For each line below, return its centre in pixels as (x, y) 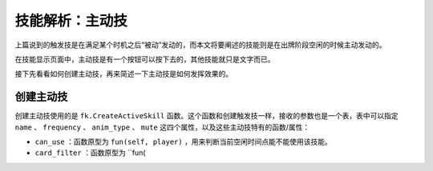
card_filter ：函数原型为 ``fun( (90, 153)
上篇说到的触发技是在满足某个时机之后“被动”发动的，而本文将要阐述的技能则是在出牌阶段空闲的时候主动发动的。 (200, 45)
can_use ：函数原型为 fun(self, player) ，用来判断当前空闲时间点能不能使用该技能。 (184, 142)
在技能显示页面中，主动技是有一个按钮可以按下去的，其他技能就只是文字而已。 (145, 59)
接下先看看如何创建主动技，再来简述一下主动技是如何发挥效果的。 (123, 74)
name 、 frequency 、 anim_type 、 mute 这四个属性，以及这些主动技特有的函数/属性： (162, 127)
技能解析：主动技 (71, 21)
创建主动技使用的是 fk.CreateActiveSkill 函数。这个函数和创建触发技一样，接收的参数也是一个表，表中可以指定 (206, 116)
